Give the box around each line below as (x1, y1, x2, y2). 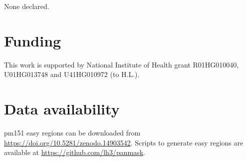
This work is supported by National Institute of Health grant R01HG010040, (4, 59, 239, 69)
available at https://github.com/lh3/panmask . (4, 147, 145, 157)
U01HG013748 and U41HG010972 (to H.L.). (4, 69, 140, 79)
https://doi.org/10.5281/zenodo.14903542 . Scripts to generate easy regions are (4, 137, 244, 147)
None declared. (4, 1, 49, 11)
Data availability (4, 98, 120, 119)
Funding (4, 30, 61, 50)
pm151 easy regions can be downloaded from (4, 127, 141, 138)
